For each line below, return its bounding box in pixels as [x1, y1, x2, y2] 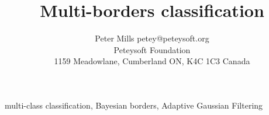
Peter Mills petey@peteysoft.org [95, 32, 209, 44]
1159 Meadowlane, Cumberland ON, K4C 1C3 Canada [54, 55, 250, 67]
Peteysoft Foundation [113, 43, 191, 55]
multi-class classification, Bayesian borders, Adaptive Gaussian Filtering [5, 99, 263, 111]
